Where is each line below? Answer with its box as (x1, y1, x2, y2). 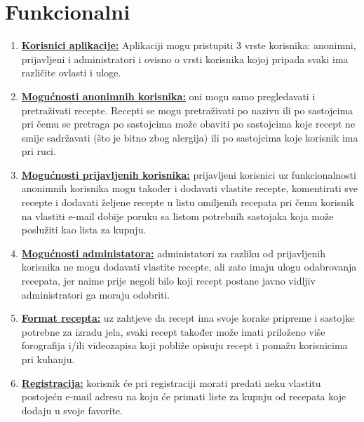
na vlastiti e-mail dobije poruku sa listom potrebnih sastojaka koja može (21, 208, 334, 223)
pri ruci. (21, 144, 56, 158)
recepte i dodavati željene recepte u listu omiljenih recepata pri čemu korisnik (21, 195, 355, 210)
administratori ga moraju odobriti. (21, 287, 170, 301)
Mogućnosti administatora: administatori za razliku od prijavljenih (21, 245, 325, 260)
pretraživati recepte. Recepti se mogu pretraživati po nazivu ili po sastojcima (21, 102, 353, 117)
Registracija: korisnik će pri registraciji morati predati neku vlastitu (21, 375, 321, 390)
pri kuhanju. (21, 352, 75, 366)
